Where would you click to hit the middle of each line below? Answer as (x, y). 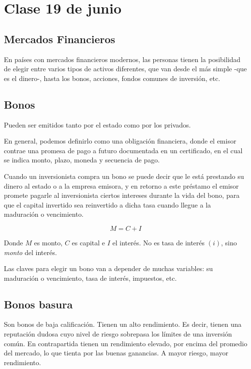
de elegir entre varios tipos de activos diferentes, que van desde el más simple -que (125, 69)
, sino (229, 242)
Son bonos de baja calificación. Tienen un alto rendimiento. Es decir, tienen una (123, 324)
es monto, (48, 242)
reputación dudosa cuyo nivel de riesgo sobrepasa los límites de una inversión (118, 334)
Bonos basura (38, 304)
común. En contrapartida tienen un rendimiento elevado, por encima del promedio (126, 343)
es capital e (89, 242)
